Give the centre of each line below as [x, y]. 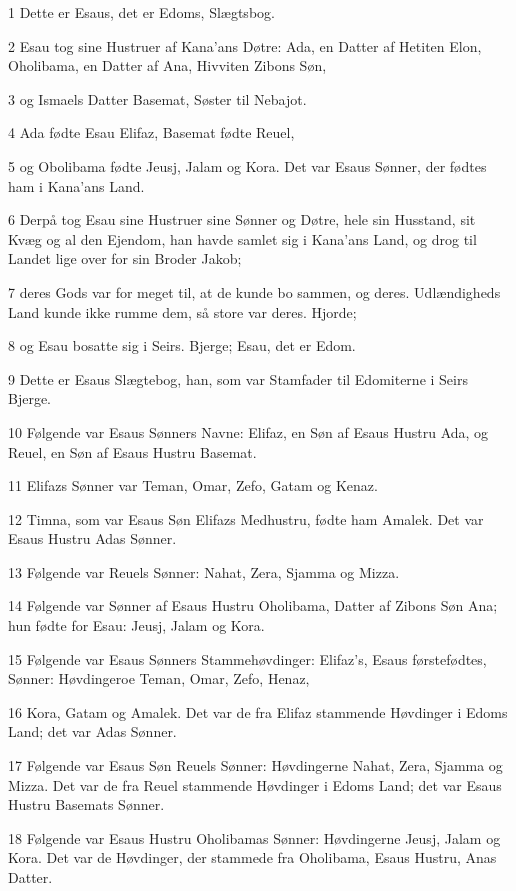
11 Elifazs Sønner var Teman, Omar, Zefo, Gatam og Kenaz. [193, 485]
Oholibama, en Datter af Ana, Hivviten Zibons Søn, [167, 65]
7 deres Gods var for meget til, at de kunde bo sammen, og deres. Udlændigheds [254, 291]
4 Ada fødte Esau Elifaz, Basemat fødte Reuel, [151, 132]
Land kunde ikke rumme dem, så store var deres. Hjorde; [182, 311]
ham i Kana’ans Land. [76, 185]
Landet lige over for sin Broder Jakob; [125, 258]
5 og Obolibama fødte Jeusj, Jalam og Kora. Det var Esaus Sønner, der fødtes [247, 165]
